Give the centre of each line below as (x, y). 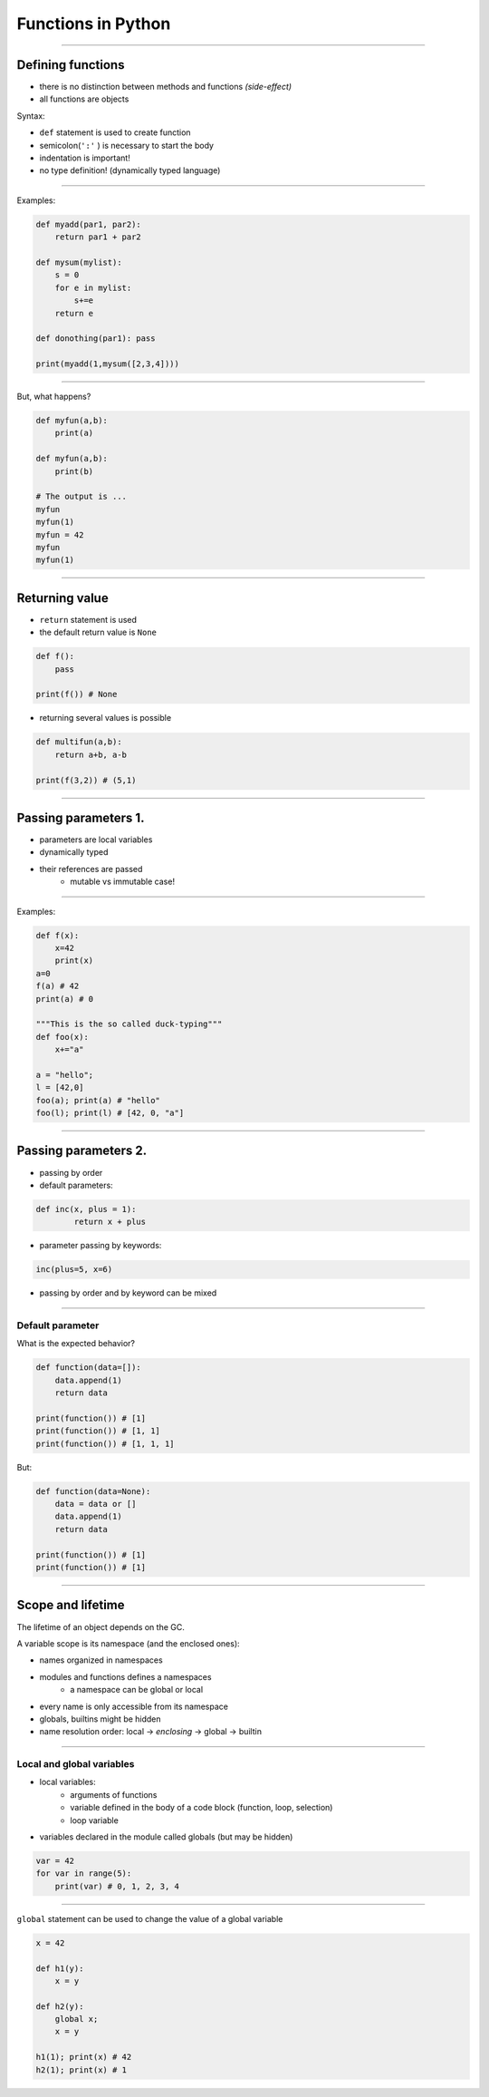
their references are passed (91, 869)
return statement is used (88, 619)
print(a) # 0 (65, 999)
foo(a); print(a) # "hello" (98, 1100)
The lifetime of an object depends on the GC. (101, 1626)
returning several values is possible (105, 718)
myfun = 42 (60, 534)
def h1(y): (60, 1968)
